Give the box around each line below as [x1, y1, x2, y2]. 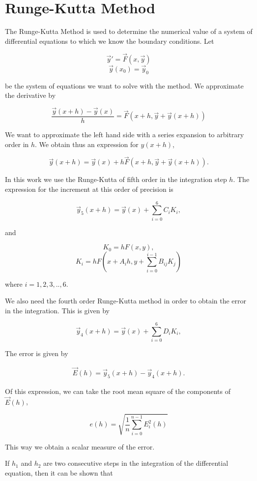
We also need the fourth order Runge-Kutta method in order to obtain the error [5, 295, 247, 305]
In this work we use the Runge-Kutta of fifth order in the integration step [5, 174, 227, 184]
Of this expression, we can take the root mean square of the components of [5, 386, 230, 396]
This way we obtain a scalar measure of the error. [5, 441, 155, 451]
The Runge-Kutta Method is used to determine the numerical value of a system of [5, 26, 253, 36]
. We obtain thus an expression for [35, 139, 139, 149]
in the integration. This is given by [5, 305, 110, 315]
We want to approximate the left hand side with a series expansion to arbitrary [5, 129, 244, 140]
